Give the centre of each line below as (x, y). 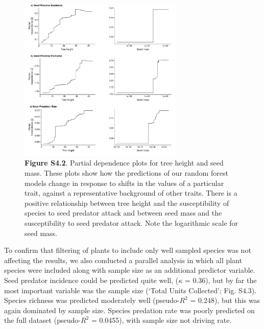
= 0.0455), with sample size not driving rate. (161, 320)
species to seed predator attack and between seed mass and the (123, 213)
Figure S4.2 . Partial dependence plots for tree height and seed (124, 163)
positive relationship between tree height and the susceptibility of (127, 203)
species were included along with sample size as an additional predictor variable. (130, 270)
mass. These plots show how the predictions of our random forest (126, 172)
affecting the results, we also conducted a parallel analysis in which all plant (123, 260)
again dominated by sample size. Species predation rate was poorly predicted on (129, 310)
